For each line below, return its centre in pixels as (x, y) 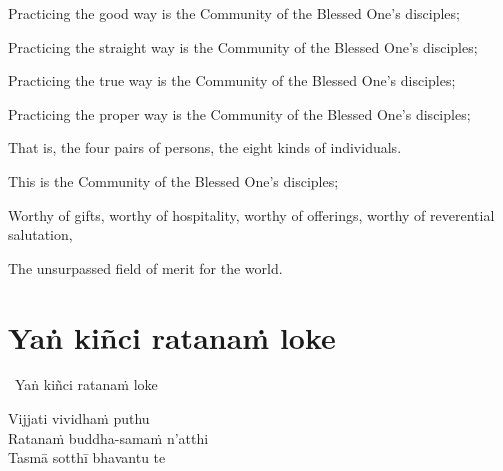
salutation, (40, 234)
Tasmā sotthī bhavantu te (87, 457)
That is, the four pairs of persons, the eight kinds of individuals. (205, 147)
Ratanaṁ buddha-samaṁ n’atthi (108, 437)
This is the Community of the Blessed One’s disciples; (173, 180)
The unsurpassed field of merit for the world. (145, 267)
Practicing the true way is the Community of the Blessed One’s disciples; (232, 80)
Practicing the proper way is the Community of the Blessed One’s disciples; (239, 113)
